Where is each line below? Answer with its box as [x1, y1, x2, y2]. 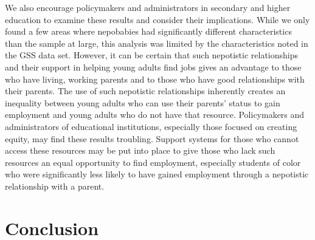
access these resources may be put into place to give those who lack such [5, 144, 275, 157]
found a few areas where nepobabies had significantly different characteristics [5, 25, 292, 38]
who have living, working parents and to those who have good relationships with [5, 72, 305, 85]
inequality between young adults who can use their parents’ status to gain [5, 96, 280, 109]
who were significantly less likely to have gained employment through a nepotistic [5, 168, 309, 180]
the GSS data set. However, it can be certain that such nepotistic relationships [5, 49, 299, 61]
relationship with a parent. [5, 179, 105, 192]
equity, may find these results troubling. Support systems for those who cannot [5, 132, 299, 145]
